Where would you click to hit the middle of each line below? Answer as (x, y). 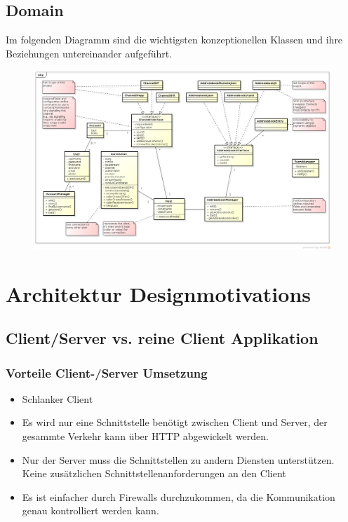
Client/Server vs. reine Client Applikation (162, 338)
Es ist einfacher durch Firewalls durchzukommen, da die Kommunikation (179, 496)
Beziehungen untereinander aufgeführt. (89, 53)
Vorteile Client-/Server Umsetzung (107, 372)
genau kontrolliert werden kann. (91, 510)
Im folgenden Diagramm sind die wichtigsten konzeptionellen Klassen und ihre (174, 40)
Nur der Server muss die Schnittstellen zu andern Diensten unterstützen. (178, 459)
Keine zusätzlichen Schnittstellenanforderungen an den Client (154, 473)
